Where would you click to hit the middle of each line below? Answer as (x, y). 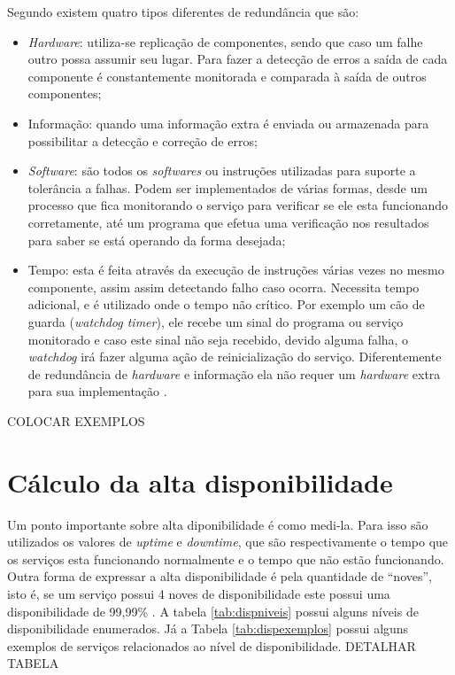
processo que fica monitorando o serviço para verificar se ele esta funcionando (238, 205)
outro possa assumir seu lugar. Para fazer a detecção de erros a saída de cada (238, 59)
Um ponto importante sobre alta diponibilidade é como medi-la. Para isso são (218, 524)
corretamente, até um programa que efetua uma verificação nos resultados (228, 222)
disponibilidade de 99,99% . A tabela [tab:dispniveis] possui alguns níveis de (213, 611)
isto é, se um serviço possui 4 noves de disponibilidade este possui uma (199, 593)
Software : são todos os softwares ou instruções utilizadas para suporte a (222, 171)
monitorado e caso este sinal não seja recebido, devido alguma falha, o (218, 339)
